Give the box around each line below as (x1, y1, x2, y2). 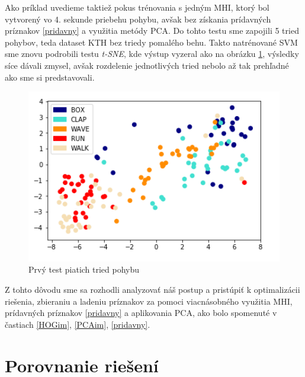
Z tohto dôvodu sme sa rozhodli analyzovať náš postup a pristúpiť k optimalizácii (5, 283, 300, 295)
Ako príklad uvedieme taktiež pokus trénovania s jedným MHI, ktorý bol (5, 1, 269, 13)
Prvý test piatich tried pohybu (28, 263, 140, 276)
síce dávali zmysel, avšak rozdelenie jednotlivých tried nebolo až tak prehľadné (5, 59, 289, 71)
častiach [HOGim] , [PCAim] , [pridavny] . (5, 318, 150, 330)
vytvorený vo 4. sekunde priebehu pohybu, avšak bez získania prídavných (5, 12, 271, 25)
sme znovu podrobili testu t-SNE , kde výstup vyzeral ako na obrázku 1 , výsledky (5, 47, 299, 60)
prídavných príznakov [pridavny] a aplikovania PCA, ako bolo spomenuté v (5, 306, 277, 319)
